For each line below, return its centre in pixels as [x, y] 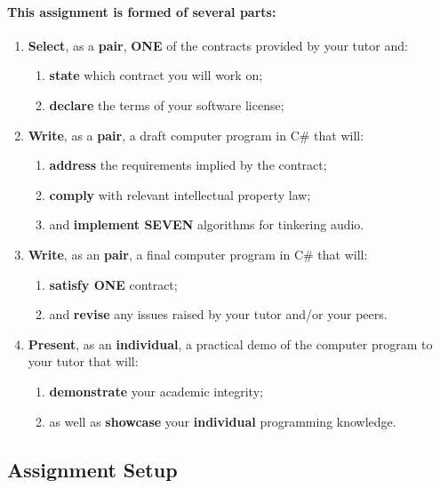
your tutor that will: [83, 361]
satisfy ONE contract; [113, 284]
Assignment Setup [92, 469]
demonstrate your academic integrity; [156, 391]
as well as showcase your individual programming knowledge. [223, 421]
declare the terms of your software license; [167, 104]
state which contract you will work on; [156, 75]
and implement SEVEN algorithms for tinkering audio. [207, 224]
